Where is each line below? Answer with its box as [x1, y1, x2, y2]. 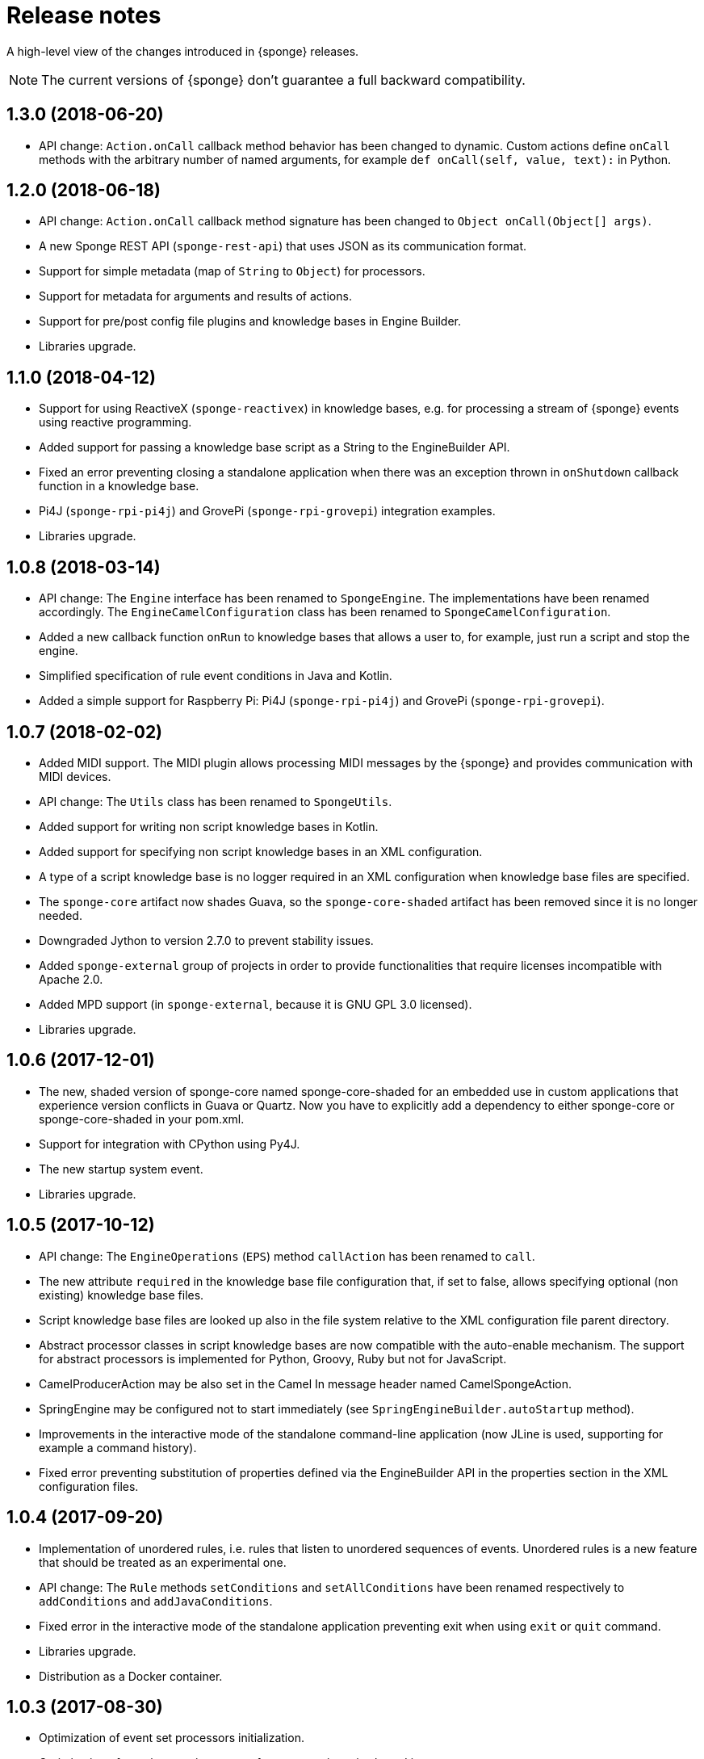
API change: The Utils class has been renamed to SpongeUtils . [39, 794, 392, 808]
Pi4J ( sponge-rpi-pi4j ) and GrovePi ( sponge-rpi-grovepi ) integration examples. [39, 504, 496, 518]
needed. [39, 908, 82, 922]
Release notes [6, 2, 161, 29]
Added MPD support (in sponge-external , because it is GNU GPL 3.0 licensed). [39, 997, 472, 1011]
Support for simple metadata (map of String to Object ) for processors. [39, 264, 425, 279]
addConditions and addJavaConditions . [39, 1593, 273, 1608]
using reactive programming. [39, 415, 192, 430]
